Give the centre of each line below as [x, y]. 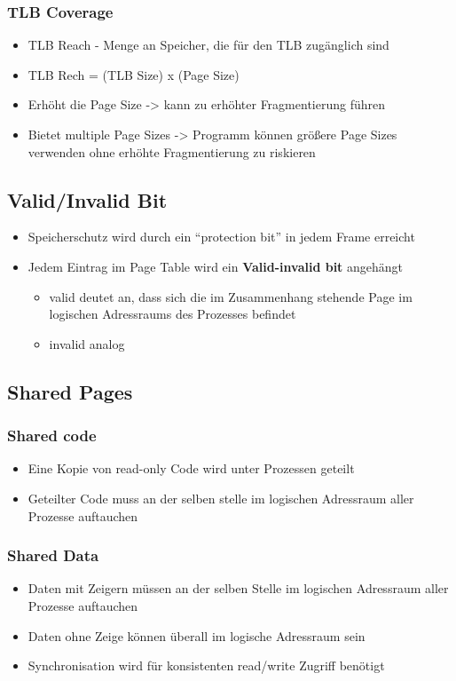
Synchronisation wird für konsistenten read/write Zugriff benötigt [206, 665]
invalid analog [87, 343]
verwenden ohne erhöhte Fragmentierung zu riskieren [172, 151]
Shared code [52, 436]
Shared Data [53, 555]
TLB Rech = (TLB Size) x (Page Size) [134, 74]
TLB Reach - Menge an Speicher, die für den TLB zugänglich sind [208, 45]
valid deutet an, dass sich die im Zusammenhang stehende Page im [231, 296]
